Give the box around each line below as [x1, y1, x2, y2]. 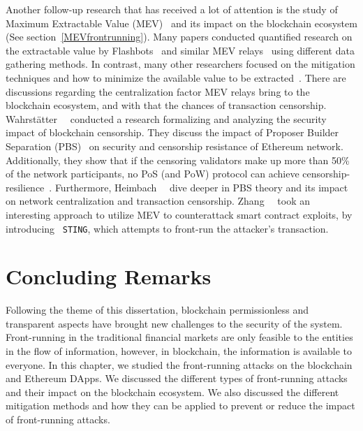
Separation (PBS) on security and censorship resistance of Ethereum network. [6, 138, 343, 153]
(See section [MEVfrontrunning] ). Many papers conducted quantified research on [6, 29, 353, 44]
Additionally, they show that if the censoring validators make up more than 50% [6, 152, 350, 167]
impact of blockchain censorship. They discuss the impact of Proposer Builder [6, 125, 339, 140]
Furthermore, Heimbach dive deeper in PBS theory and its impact [54, 180, 348, 194]
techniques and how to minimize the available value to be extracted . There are [6, 70, 346, 85]
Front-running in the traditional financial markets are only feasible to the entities [6, 330, 353, 344]
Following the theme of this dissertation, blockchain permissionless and [6, 302, 309, 317]
